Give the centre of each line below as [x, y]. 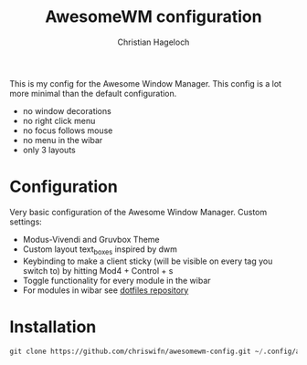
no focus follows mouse [68, 130]
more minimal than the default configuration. [93, 93]
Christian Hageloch [153, 42]
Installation [53, 327]
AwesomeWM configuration [153, 17]
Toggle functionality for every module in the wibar [117, 280]
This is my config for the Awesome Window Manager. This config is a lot [145, 83]
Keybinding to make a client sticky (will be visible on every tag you [148, 261]
